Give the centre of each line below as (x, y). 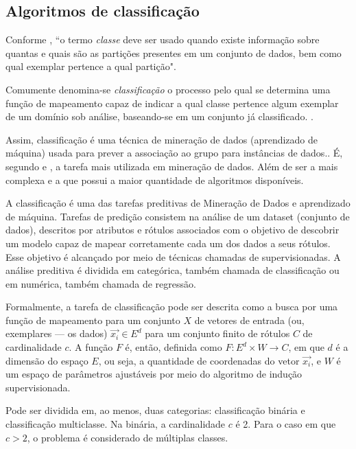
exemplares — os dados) (57, 333)
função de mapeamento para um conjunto (93, 320)
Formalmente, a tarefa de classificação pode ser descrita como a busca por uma (172, 307)
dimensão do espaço (47, 360)
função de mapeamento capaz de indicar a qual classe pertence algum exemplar (172, 103)
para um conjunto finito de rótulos (217, 333)
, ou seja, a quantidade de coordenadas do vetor (199, 360)
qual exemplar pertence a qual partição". (91, 66)
